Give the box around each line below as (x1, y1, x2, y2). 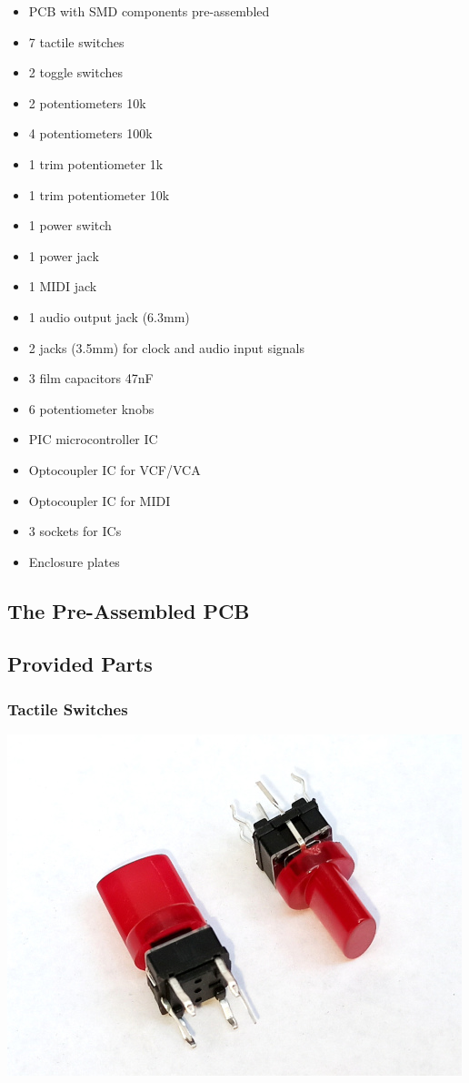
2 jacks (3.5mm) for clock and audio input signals (28, 338, 305, 357)
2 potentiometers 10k (28, 93, 146, 112)
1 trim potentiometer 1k (28, 154, 164, 173)
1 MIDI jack (28, 277, 97, 296)
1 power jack (28, 246, 99, 265)
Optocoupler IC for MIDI (28, 491, 171, 510)
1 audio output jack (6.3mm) (28, 307, 190, 326)
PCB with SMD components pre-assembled (28, 2, 270, 20)
